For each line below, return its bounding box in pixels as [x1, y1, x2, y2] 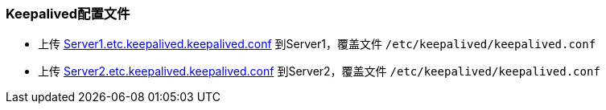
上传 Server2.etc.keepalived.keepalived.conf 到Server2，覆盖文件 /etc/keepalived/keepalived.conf [38, 64, 600, 79]
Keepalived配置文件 [6, 6, 130, 22]
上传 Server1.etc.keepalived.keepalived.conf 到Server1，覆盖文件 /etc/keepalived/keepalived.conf [38, 37, 596, 51]
